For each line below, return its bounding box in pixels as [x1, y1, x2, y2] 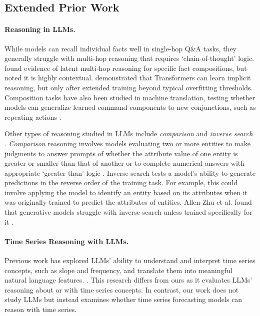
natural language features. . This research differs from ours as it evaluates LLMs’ [4, 275, 252, 285]
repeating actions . [4, 111, 61, 122]
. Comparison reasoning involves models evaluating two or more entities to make [4, 138, 251, 148]
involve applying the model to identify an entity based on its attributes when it [4, 187, 248, 197]
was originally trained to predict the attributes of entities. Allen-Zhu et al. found [4, 197, 252, 207]
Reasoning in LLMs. [4, 24, 75, 34]
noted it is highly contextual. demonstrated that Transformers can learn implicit [4, 72, 251, 83]
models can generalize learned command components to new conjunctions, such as [4, 102, 256, 112]
